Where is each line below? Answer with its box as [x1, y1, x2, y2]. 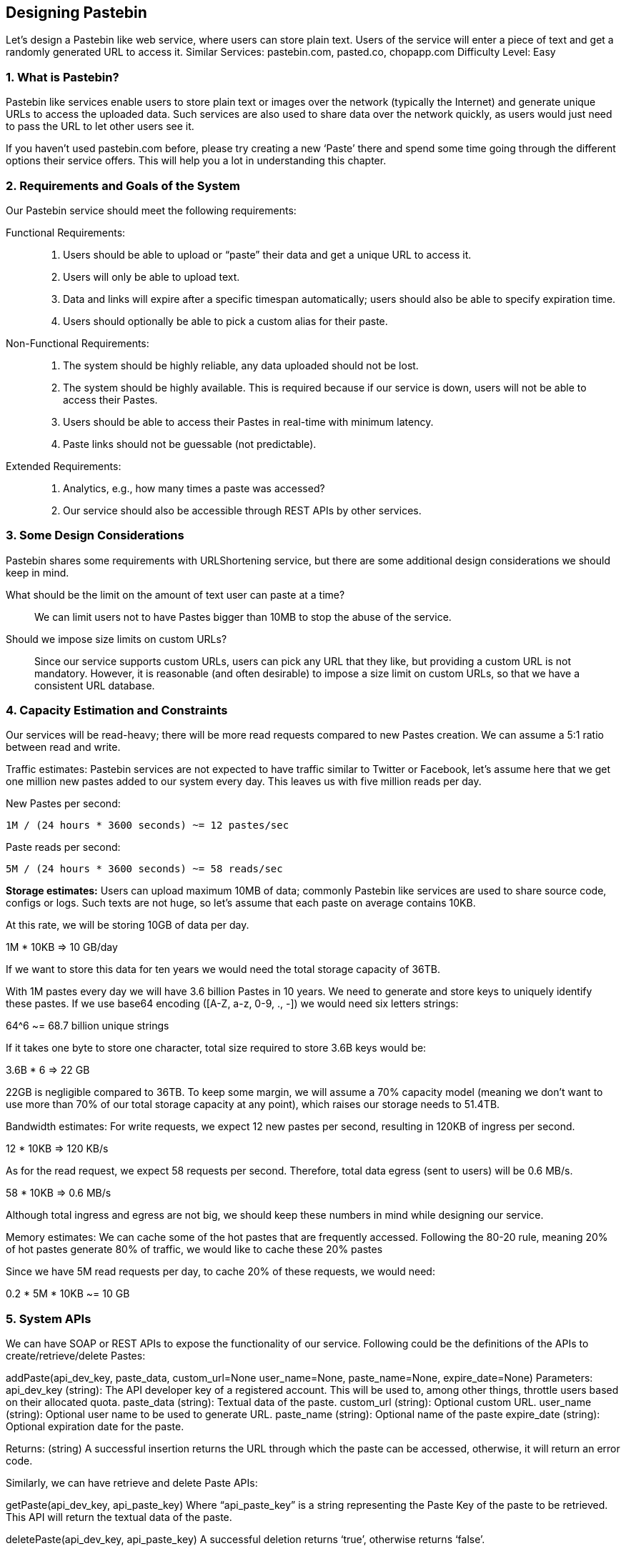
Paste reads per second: [6, 841, 121, 854]
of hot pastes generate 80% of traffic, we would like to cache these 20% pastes [6, 1243, 383, 1256]
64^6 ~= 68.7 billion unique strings [6, 1019, 169, 1032]
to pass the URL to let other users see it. [6, 120, 194, 133]
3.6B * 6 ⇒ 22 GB [6, 1064, 90, 1077]
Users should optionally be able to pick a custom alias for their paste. [63, 314, 388, 327]
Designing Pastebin [6, 4, 147, 21]
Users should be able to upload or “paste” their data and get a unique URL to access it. [63, 248, 472, 261]
